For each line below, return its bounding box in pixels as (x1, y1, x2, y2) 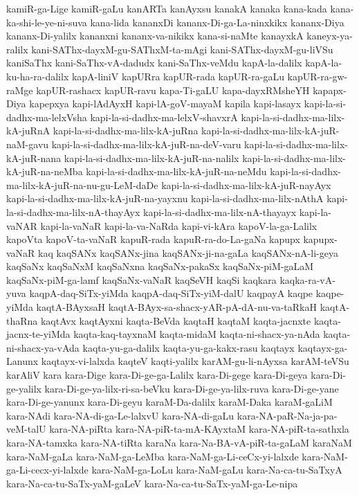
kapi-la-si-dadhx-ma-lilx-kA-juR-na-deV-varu (51, 136, 241, 151)
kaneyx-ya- (306, 28, 353, 43)
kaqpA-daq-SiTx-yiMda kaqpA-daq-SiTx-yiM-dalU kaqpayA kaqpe (29, 286, 313, 300)
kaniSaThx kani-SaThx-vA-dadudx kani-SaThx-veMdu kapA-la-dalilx (6, 55, 302, 70)
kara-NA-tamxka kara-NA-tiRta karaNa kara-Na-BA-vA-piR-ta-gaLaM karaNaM (6, 435, 352, 449)
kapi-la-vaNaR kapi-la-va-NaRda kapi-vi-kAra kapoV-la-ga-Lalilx (40, 218, 317, 233)
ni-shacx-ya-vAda (6, 340, 80, 354)
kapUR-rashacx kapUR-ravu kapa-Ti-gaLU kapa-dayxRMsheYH (36, 82, 310, 97)
